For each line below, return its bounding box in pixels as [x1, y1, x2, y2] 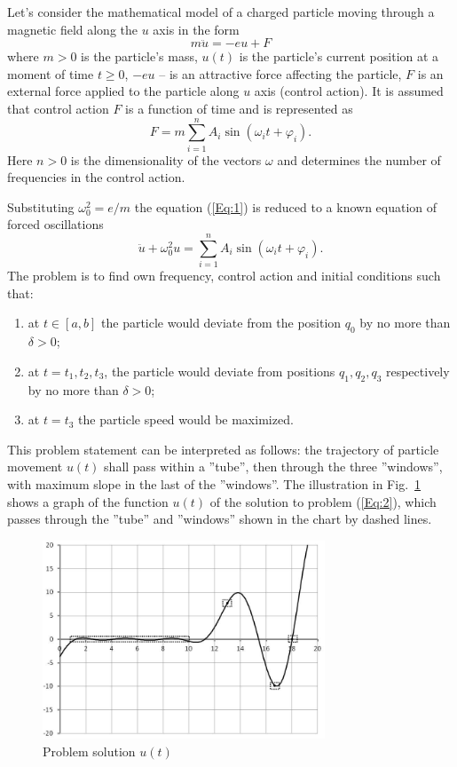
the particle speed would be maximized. [78, 410, 294, 429]
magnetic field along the [7, 20, 138, 38]
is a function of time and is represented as [125, 99, 353, 117]
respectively [385, 361, 450, 380]
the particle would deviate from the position [101, 313, 342, 332]
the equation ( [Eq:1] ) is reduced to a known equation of [134, 197, 437, 216]
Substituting [7, 197, 75, 216]
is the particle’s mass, [81, 47, 198, 66]
